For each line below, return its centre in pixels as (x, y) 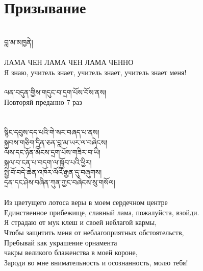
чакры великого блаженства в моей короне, (71, 252)
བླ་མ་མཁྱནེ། (19, 42)
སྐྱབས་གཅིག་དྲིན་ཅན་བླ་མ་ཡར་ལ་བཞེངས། (56, 142)
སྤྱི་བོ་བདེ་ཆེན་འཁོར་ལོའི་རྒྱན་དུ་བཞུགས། (53, 172)
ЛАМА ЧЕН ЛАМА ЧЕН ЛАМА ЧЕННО (69, 62)
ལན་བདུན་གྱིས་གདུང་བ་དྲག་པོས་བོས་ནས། (55, 92)
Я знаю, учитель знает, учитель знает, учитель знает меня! (95, 72)
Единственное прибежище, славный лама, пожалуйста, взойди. (102, 212)
